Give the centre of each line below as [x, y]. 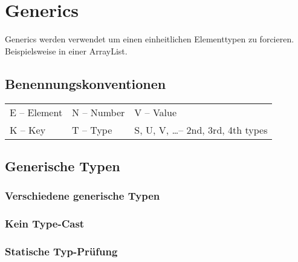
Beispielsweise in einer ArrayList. [66, 51]
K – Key [28, 129]
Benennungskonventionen [86, 83]
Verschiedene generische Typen [83, 196]
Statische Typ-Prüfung [61, 251]
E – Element [36, 112]
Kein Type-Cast [45, 224]
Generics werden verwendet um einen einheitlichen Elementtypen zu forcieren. [150, 39]
